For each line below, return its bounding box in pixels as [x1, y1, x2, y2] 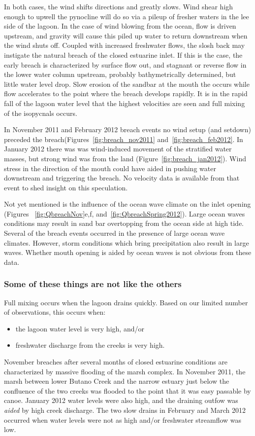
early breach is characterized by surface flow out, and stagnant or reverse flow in [4, 59, 247, 70]
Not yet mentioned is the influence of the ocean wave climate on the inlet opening [4, 199, 251, 209]
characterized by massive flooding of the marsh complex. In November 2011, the [4, 366, 246, 376]
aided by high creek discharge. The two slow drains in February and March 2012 [4, 405, 246, 415]
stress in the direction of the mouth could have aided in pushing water [4, 163, 216, 173]
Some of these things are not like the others [4, 278, 182, 290]
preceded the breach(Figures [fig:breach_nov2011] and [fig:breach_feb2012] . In [4, 134, 243, 144]
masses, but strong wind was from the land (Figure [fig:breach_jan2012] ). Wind [4, 153, 246, 163]
